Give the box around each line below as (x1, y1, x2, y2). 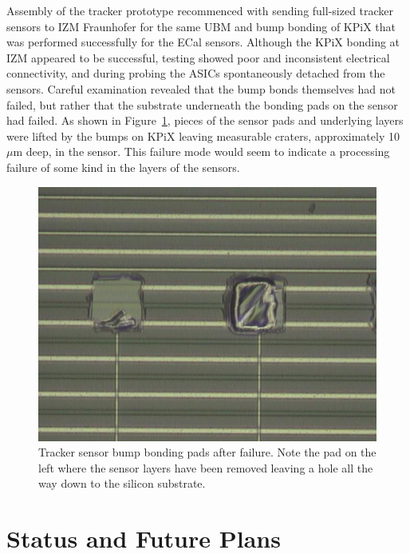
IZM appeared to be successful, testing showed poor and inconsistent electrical (6, 49, 390, 66)
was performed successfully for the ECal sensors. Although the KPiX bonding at (6, 34, 400, 50)
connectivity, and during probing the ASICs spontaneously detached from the (6, 65, 385, 82)
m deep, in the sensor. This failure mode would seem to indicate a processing (13, 143, 390, 160)
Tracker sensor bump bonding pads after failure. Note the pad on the (38, 444, 376, 460)
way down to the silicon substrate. (38, 475, 206, 492)
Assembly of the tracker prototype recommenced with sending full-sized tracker (6, 2, 394, 18)
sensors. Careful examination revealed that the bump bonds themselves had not (6, 80, 396, 97)
